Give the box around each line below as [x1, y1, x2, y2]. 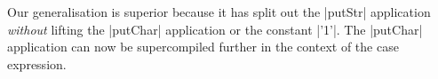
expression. [7, 54, 67, 73]
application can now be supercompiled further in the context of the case [7, 37, 399, 56]
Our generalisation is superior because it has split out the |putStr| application [7, 3, 431, 20]
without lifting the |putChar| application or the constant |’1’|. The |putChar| [7, 20, 423, 38]
